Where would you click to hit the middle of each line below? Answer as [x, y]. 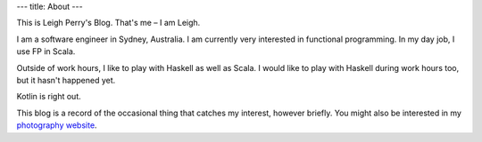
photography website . [57, 125]
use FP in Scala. [46, 51]
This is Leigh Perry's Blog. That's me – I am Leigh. [108, 23]
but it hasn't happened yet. [66, 80]
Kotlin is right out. [49, 97]
